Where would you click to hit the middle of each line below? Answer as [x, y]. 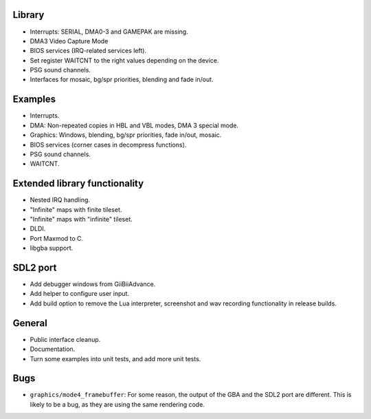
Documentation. [53, 349]
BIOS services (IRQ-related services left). [88, 51]
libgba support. [52, 248]
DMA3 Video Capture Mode [69, 41]
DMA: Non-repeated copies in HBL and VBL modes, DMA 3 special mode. [134, 125]
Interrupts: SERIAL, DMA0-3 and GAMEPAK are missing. [109, 32]
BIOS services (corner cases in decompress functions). [108, 144]
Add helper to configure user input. [80, 294]
